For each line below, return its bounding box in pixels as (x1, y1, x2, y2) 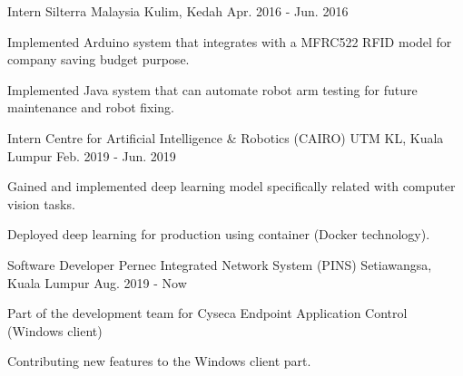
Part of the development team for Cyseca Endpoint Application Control (7, 304, 408, 323)
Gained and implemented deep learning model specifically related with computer (7, 177, 456, 196)
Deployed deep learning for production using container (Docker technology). (7, 225, 430, 244)
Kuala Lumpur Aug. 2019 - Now (7, 273, 187, 292)
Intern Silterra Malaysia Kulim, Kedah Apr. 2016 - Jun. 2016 (7, 2, 349, 20)
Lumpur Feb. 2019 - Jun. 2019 (7, 146, 176, 165)
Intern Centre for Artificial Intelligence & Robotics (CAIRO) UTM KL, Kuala (7, 128, 444, 147)
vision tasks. (7, 194, 75, 213)
